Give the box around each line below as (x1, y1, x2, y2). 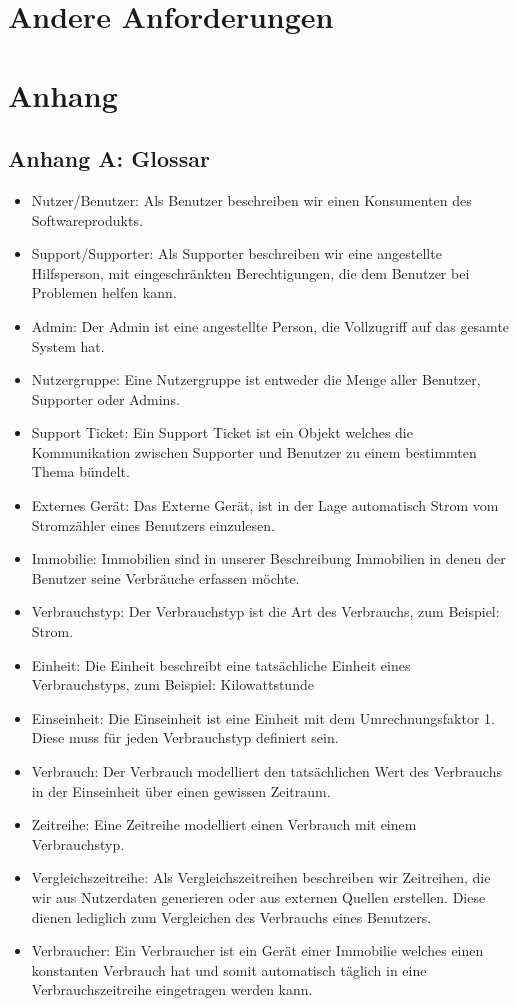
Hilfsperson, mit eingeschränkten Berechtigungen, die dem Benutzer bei (31, 262, 470, 283)
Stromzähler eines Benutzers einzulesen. (31, 514, 275, 535)
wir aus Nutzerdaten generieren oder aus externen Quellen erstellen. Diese (31, 886, 486, 907)
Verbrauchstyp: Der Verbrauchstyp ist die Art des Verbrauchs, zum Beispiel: (31, 601, 500, 622)
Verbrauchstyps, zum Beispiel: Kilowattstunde (31, 674, 314, 695)
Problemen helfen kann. (31, 282, 177, 303)
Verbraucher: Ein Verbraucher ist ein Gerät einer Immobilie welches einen (31, 940, 484, 961)
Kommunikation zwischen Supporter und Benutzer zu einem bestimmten (31, 441, 477, 462)
